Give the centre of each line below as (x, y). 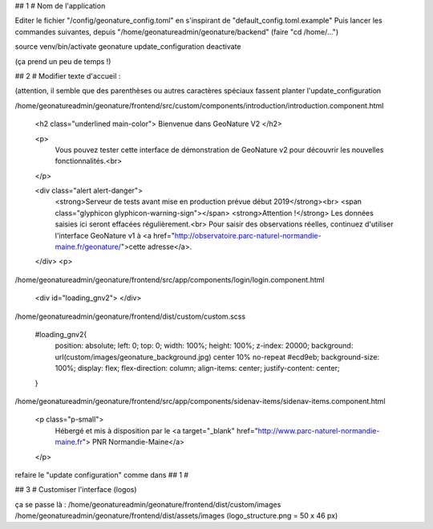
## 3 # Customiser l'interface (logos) (76, 490)
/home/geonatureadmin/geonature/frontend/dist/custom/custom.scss (130, 316)
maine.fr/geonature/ (88, 247)
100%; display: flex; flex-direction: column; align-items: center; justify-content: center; (197, 368)
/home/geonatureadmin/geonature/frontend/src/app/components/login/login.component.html (170, 279)
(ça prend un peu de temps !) (63, 61)
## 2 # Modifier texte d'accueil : (68, 75)
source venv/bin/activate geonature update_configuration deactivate (128, 47)
